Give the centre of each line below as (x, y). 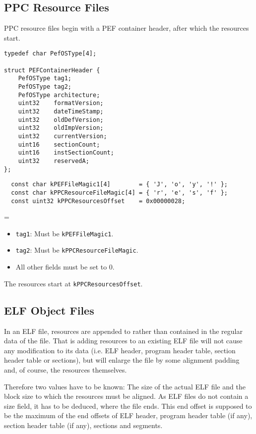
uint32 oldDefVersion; (61, 120)
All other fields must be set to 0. (65, 267)
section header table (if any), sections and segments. (83, 425)
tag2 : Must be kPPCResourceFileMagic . (77, 250)
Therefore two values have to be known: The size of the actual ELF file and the (125, 386)
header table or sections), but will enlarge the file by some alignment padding (122, 360)
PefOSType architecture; (59, 95)
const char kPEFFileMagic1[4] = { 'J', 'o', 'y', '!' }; (120, 185)
